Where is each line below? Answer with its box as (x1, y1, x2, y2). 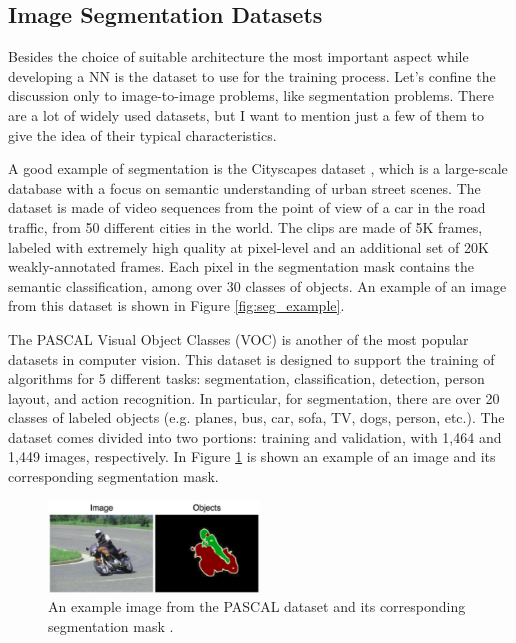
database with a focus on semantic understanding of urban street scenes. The (8, 177, 481, 198)
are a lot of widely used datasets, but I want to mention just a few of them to (8, 104, 484, 125)
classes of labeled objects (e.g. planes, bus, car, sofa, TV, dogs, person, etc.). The (8, 407, 505, 428)
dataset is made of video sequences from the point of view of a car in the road (8, 197, 486, 218)
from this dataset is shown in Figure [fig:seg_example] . (8, 295, 345, 316)
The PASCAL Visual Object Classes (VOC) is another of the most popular (8, 328, 469, 349)
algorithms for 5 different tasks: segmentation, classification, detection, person (8, 368, 485, 389)
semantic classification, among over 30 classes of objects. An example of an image (8, 275, 507, 296)
